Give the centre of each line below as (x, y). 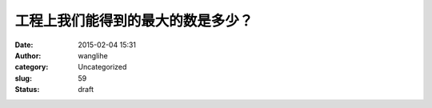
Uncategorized (102, 67)
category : (32, 67)
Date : (24, 45)
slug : (23, 78)
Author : (28, 55)
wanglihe (93, 55)
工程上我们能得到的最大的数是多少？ (134, 21)
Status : (27, 90)
